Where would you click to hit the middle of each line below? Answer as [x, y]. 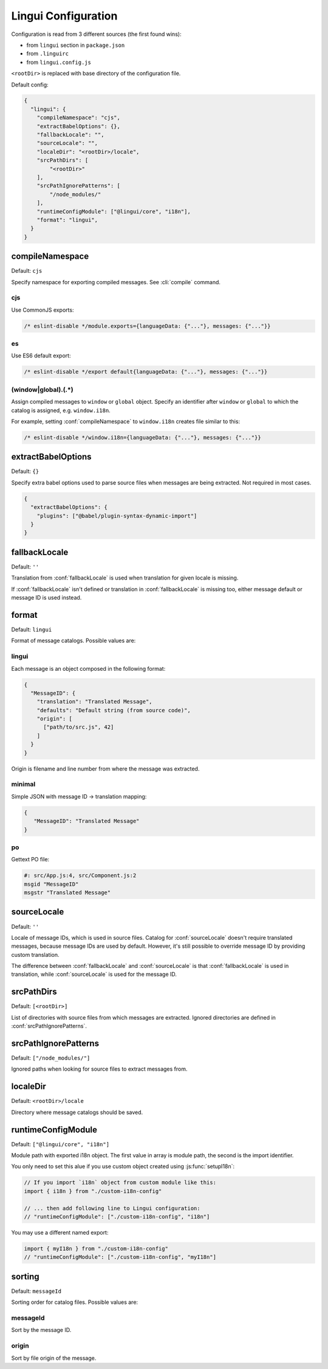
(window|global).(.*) [42, 390]
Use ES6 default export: [41, 355]
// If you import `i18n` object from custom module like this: [120, 1183]
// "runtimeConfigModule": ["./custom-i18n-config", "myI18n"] [120, 1257]
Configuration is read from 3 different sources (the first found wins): [96, 34]
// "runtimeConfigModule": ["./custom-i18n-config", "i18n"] [117, 1217]
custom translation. [35, 954]
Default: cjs [27, 271]
